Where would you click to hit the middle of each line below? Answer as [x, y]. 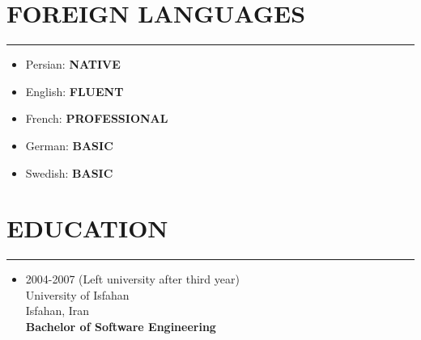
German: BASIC [69, 145]
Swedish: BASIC [69, 172]
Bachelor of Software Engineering [121, 326]
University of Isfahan [77, 294]
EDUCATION [87, 228]
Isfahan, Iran [57, 311]
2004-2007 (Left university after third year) [132, 279]
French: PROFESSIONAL [97, 118]
